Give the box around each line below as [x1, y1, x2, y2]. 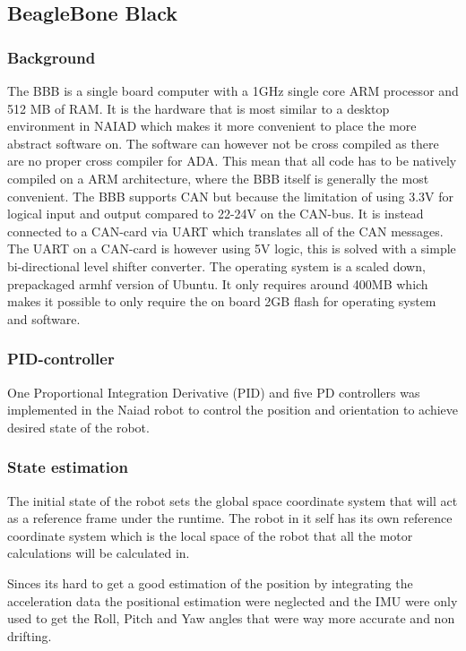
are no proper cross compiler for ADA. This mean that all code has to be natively [7, 151, 457, 170]
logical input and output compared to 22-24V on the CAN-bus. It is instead [7, 204, 424, 223]
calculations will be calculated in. [7, 544, 190, 562]
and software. [7, 309, 81, 328]
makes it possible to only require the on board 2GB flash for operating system [7, 292, 436, 311]
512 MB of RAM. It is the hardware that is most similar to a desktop [7, 99, 390, 117]
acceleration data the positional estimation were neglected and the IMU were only [7, 591, 458, 610]
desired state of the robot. [7, 417, 150, 436]
